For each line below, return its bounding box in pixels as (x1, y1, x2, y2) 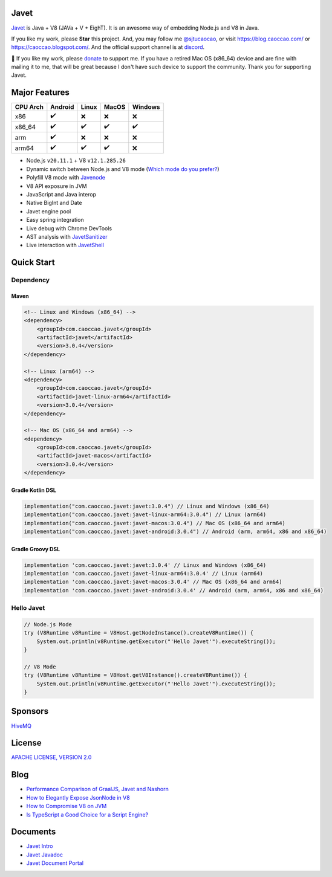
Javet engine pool (26, 207, 71, 215)
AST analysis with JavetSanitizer (26, 233, 108, 240)
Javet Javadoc (26, 851, 63, 858)
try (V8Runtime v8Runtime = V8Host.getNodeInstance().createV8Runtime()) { (24, 629, 254, 636)
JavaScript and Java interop (26, 190, 97, 198)
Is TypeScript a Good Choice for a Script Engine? (26, 811, 148, 818)
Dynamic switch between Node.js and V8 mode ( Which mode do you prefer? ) (26, 165, 220, 172)
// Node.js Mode (24, 621, 73, 628)
